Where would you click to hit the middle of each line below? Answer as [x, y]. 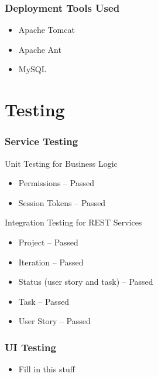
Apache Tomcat [47, 30]
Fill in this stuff [47, 369]
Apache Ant [40, 49]
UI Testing [30, 347]
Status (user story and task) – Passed [86, 282]
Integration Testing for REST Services [73, 222]
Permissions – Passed [56, 183]
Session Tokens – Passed [62, 202]
